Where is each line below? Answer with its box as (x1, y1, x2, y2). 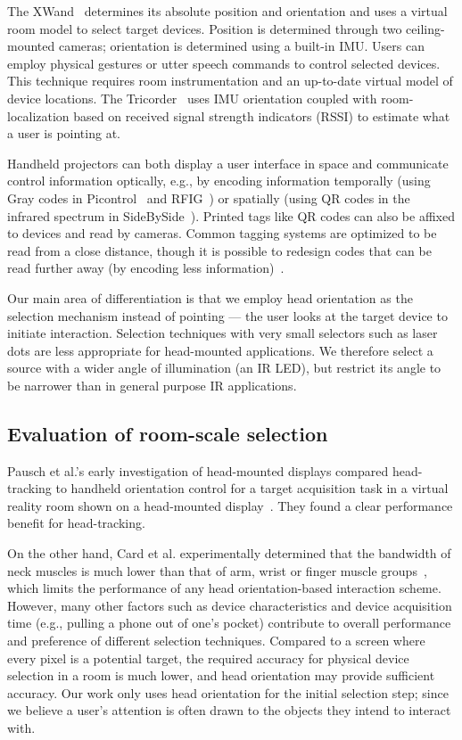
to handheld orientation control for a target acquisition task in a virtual (55, 479, 449, 497)
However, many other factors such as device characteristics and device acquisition (7, 596, 452, 614)
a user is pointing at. (7, 124, 120, 143)
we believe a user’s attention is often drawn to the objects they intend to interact (7, 701, 451, 719)
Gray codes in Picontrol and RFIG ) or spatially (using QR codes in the (7, 188, 410, 207)
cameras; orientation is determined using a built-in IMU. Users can (58, 37, 425, 55)
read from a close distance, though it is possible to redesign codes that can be (7, 241, 432, 259)
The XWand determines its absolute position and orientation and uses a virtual (7, 2, 448, 20)
